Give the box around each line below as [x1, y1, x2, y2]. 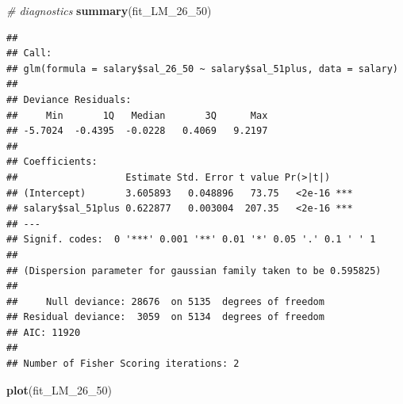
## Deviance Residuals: [6, 93, 132, 105]
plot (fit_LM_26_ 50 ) [6, 381, 112, 398]
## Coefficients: [6, 156, 98, 168]
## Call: [6, 48, 52, 59]
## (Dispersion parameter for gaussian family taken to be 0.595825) [6, 265, 382, 276]
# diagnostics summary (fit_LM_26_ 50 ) [6, 2, 212, 18]
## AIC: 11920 [6, 326, 81, 338]
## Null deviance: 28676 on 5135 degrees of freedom [6, 295, 324, 307]
